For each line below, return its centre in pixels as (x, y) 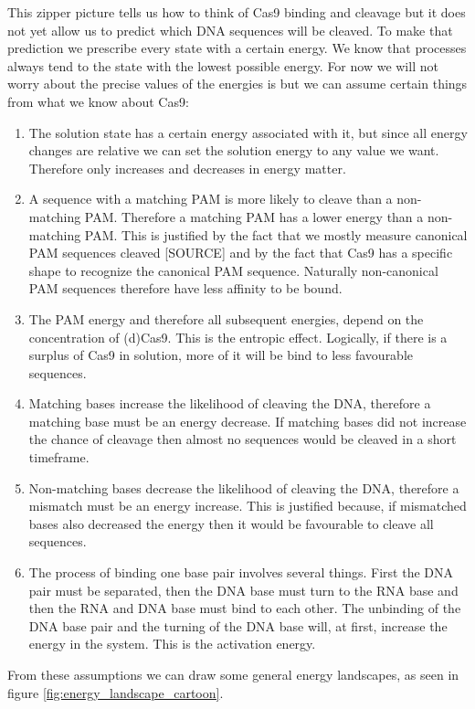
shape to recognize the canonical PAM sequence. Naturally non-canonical (233, 270)
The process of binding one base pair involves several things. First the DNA (241, 572)
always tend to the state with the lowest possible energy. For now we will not (223, 65)
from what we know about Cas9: (98, 101)
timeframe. (59, 457)
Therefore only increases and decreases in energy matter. (187, 168)
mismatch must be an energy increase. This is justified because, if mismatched (248, 506)
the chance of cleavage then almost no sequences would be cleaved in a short (243, 439)
